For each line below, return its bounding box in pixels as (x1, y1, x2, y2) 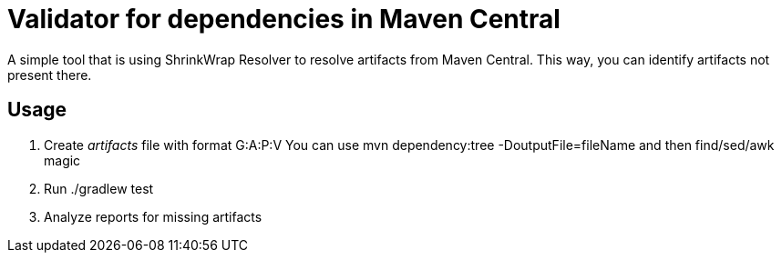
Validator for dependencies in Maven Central (7, 4, 561, 35)
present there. (7, 66, 92, 83)
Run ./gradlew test (44, 180, 154, 196)
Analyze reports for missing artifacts (44, 208, 262, 225)
